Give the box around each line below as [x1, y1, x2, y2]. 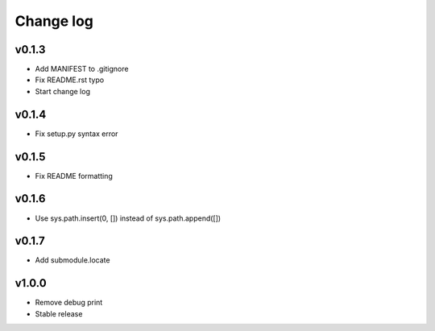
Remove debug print [35, 298, 103, 308]
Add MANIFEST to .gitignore [35, 64, 129, 74]
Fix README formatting [35, 171, 113, 180]
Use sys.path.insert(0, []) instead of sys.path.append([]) [35, 213, 222, 223]
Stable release [35, 308, 83, 318]
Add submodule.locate [35, 255, 110, 265]
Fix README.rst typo [35, 75, 105, 85]
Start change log [35, 86, 90, 96]
